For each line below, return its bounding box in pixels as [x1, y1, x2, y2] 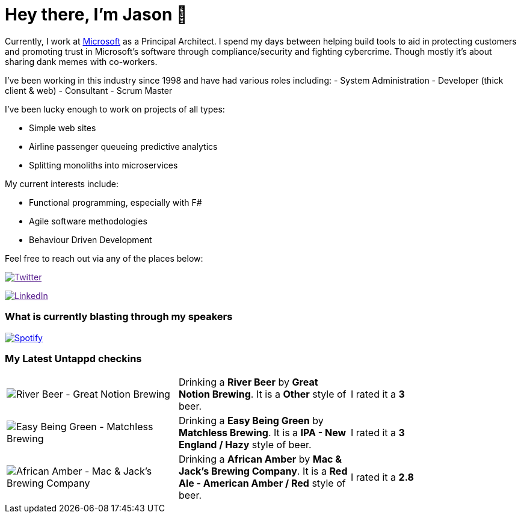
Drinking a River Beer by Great [178, 376, 318, 389]
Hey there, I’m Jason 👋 [5, 4, 188, 25]
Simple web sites [29, 122, 96, 133]
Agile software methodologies [29, 215, 147, 226]
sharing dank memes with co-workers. [5, 56, 158, 67]
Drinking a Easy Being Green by [178, 415, 324, 427]
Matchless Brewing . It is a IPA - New [178, 427, 347, 439]
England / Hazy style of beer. [178, 439, 312, 451]
